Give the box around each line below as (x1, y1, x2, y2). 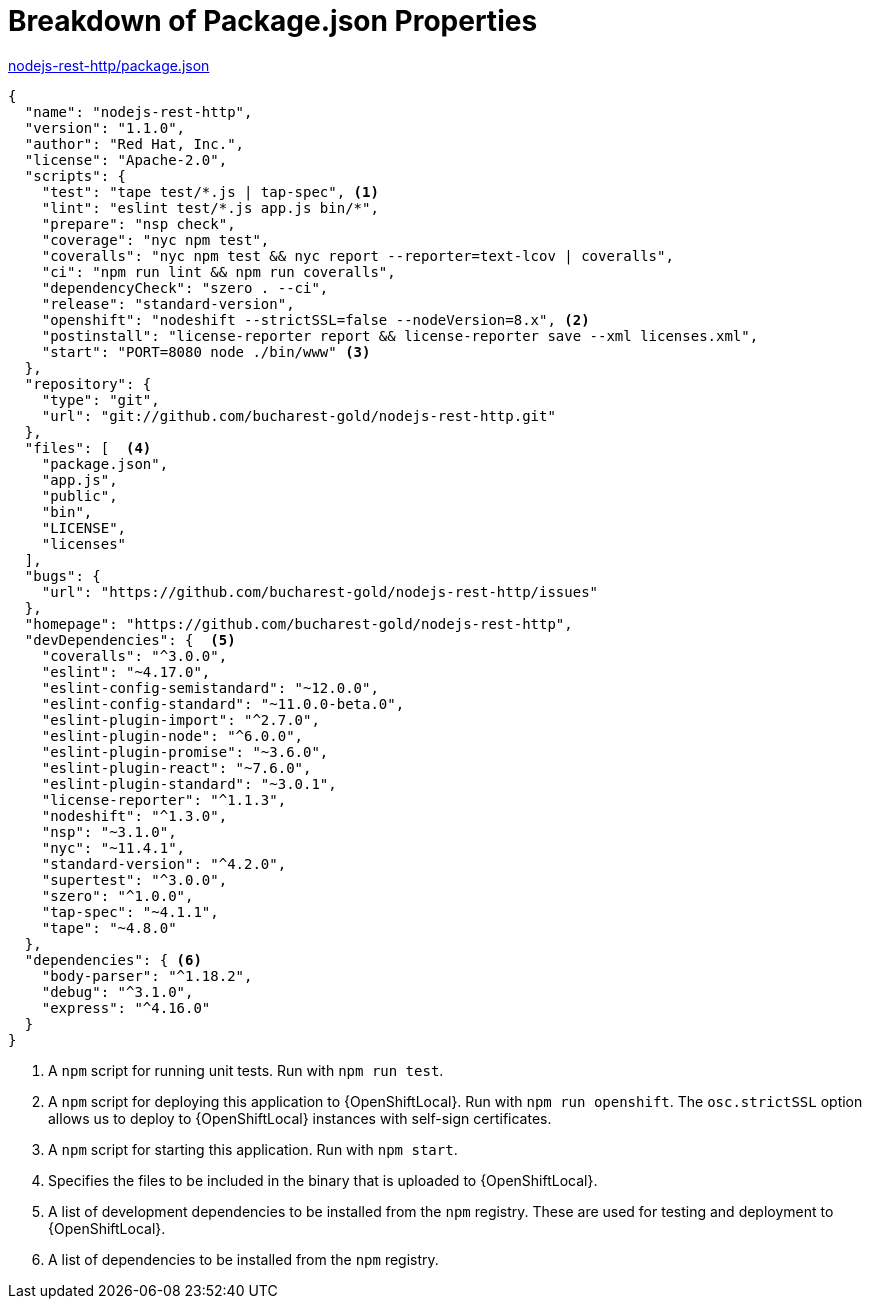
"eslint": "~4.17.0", (41, 663, 211, 680)
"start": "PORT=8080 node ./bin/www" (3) (41, 343, 371, 360)
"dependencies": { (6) (24, 951, 202, 968)
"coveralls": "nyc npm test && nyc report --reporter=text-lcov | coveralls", (41, 247, 674, 264)
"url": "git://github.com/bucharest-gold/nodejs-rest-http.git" (41, 407, 556, 424)
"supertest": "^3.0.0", (41, 871, 228, 888)
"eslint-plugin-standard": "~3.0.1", (41, 775, 337, 792)
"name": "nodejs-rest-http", (24, 103, 253, 120)
